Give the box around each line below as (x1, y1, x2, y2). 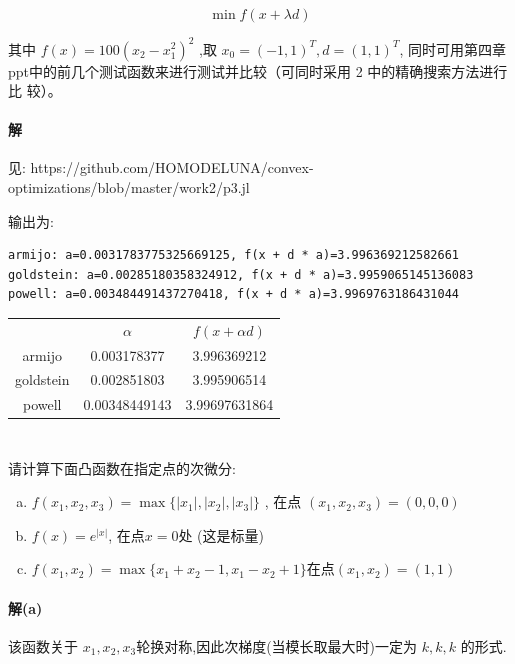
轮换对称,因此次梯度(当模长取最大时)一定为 (136, 635, 418, 656)
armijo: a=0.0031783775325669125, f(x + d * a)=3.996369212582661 (8, 248, 460, 263)
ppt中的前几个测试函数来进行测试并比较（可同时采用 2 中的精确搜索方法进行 (8, 60, 508, 81)
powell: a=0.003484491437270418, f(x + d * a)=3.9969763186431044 (8, 287, 460, 302)
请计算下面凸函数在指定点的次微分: (8, 457, 236, 478)
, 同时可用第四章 (399, 38, 507, 59)
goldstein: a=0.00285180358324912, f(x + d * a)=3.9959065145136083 (8, 267, 474, 282)
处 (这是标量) (178, 524, 264, 545)
